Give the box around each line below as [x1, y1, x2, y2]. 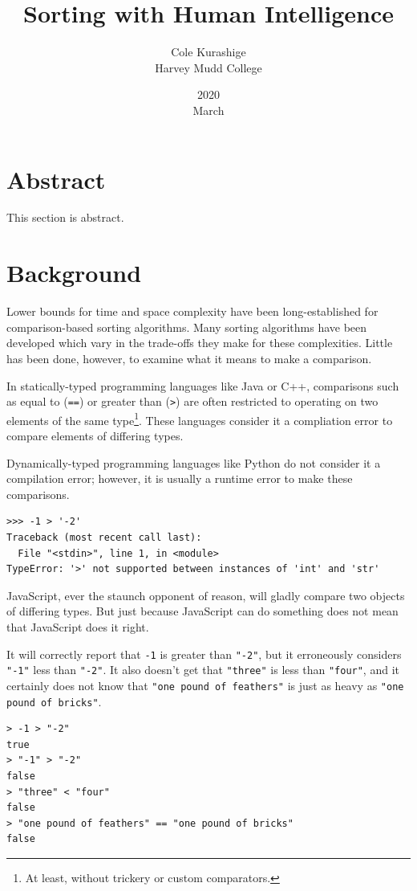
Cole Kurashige [171, 43, 246, 60]
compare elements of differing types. [6, 427, 184, 444]
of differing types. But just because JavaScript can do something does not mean [6, 603, 399, 619]
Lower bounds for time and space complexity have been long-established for [6, 303, 379, 320]
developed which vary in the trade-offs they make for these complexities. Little [6, 334, 393, 351]
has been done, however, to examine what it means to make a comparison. [6, 349, 372, 366]
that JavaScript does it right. [6, 618, 149, 635]
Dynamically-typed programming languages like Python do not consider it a [6, 454, 381, 471]
